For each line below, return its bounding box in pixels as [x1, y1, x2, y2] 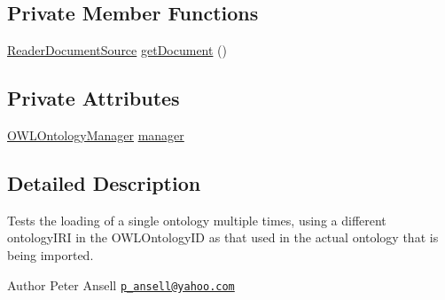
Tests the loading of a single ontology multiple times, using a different [7, 210, 386, 229]
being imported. [7, 245, 94, 264]
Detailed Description [7, 169, 201, 196]
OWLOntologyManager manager [7, 126, 184, 144]
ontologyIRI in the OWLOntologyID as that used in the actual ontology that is [7, 228, 439, 247]
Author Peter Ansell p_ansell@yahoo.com [7, 275, 235, 294]
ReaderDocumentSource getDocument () [7, 41, 228, 59]
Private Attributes [7, 84, 180, 112]
